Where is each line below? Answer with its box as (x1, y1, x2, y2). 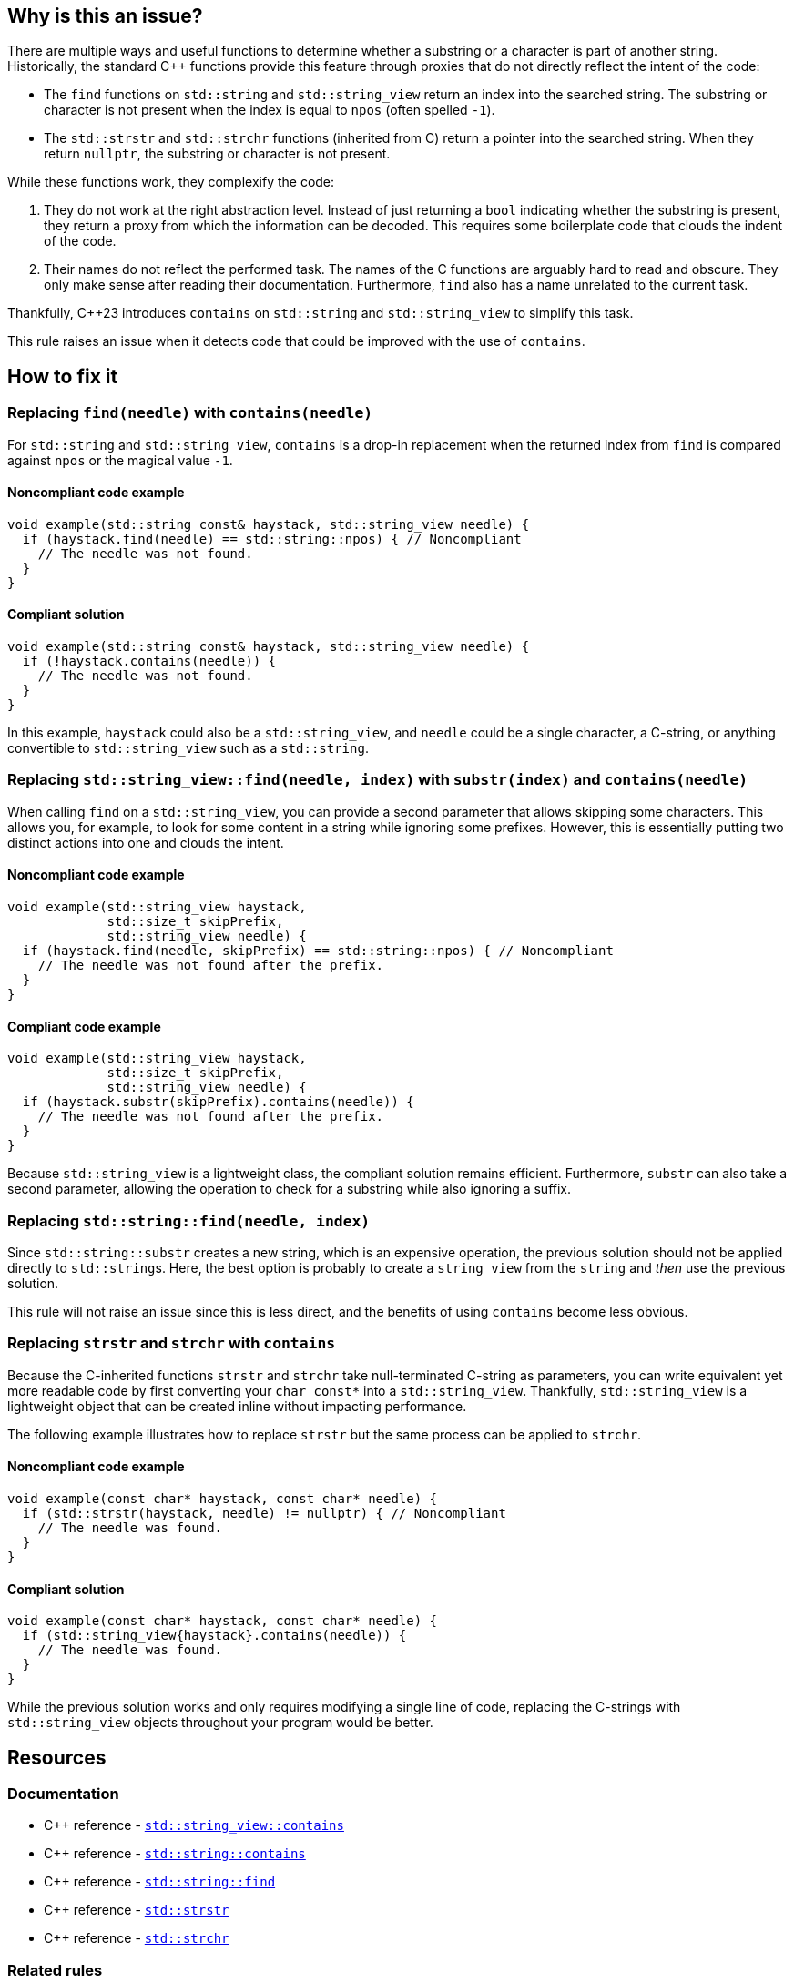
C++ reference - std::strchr (44, 1930, 229, 1947)
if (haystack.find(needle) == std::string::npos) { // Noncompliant (22, 531, 522, 546)
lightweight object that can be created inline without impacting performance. (7, 1398, 467, 1414)
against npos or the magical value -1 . (7, 452, 233, 468)
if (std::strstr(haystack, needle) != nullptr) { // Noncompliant (22, 1505, 506, 1520)
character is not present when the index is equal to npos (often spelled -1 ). (44, 102, 495, 118)
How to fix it (7, 364, 118, 388)
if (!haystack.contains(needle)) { (22, 654, 277, 669)
